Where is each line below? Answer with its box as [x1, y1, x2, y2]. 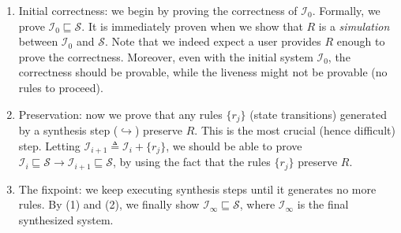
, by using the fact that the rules [113, 153, 271, 170]
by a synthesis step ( [18, 122, 118, 139]
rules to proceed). [18, 79, 103, 95]
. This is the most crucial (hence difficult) [194, 122, 395, 139]
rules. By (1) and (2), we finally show [18, 196, 200, 213]
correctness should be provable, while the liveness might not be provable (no [18, 64, 388, 80]
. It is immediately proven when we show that [81, 17, 303, 34]
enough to [336, 33, 385, 50]
